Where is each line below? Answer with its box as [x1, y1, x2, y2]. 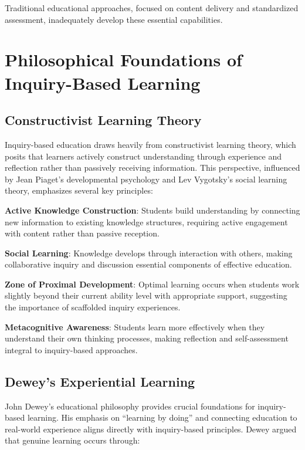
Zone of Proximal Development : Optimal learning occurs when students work [5, 278, 300, 290]
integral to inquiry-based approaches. [5, 343, 138, 356]
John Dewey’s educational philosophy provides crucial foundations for [5, 400, 255, 412]
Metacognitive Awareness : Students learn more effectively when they [5, 320, 265, 333]
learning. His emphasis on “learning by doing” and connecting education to [27, 411, 297, 424]
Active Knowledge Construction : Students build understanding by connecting [5, 204, 300, 216]
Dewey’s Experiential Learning [5, 372, 195, 390]
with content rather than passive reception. [5, 227, 160, 239]
